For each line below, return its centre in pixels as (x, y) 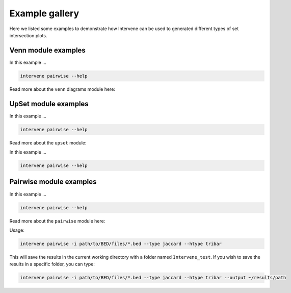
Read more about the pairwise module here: (57, 221)
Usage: (17, 230)
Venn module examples (48, 50)
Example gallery (44, 13)
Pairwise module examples (53, 182)
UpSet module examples (49, 104)
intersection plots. (28, 35)
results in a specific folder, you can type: (52, 264)
